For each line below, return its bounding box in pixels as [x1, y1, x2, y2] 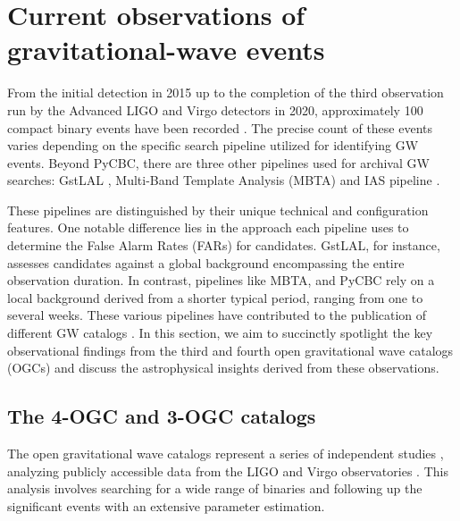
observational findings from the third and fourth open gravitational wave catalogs [7, 340, 454, 359]
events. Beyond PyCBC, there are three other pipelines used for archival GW [7, 153, 430, 172]
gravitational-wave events [7, 31, 325, 68]
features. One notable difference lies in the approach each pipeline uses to [7, 218, 409, 237]
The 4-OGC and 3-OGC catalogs [7, 402, 316, 430]
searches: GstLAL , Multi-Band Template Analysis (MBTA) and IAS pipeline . [7, 171, 440, 189]
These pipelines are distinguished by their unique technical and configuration [7, 200, 429, 219]
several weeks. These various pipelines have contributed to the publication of [7, 306, 427, 324]
